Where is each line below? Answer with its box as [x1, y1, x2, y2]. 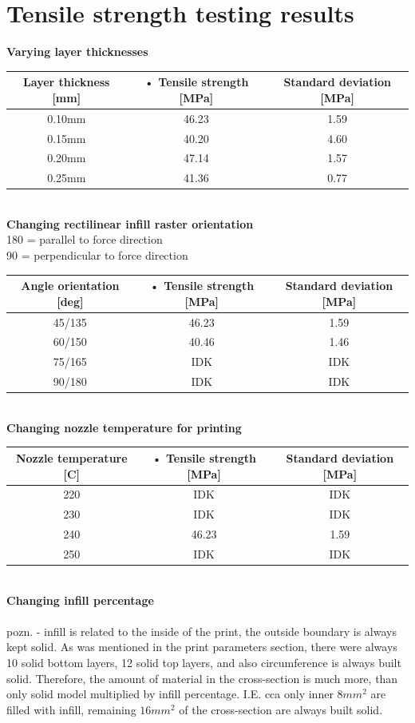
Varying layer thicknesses [6, 43, 148, 60]
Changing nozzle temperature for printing [6, 419, 242, 435]
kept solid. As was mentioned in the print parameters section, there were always [6, 638, 397, 655]
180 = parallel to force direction [6, 231, 163, 248]
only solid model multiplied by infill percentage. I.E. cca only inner [6, 685, 334, 702]
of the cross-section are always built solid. [179, 701, 383, 717]
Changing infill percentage [6, 591, 154, 608]
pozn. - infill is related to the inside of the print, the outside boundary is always [6, 622, 397, 639]
